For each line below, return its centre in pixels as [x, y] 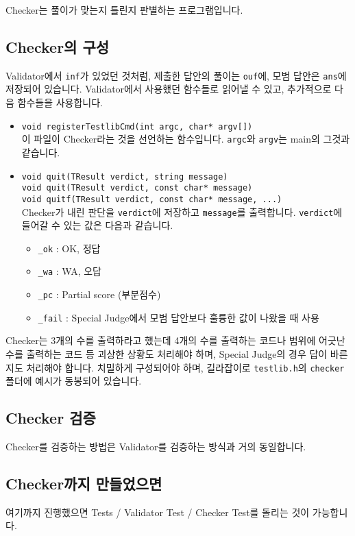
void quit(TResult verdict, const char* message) [137, 188]
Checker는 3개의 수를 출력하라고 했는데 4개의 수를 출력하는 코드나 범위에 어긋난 [175, 340]
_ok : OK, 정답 [69, 248]
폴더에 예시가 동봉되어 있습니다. [74, 381]
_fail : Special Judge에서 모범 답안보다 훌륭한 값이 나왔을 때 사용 [179, 317]
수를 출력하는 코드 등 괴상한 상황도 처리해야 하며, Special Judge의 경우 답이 [167, 353]
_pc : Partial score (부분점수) [99, 294]
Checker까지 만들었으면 [84, 484]
